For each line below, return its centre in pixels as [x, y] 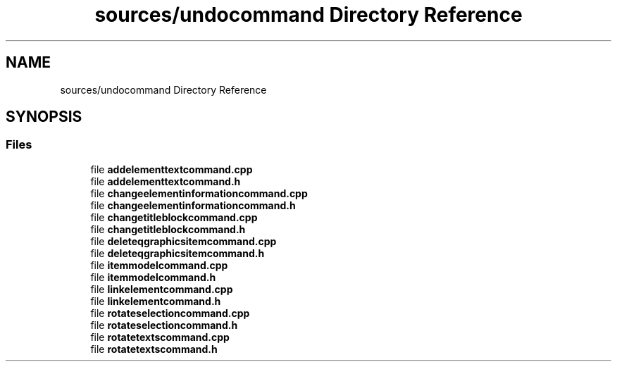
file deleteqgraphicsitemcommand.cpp [183, 241]
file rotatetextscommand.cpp [160, 337]
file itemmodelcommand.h [153, 277]
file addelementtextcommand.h [166, 181]
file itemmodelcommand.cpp [159, 265]
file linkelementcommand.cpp [162, 289]
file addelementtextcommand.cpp [172, 169]
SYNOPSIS [44, 117]
